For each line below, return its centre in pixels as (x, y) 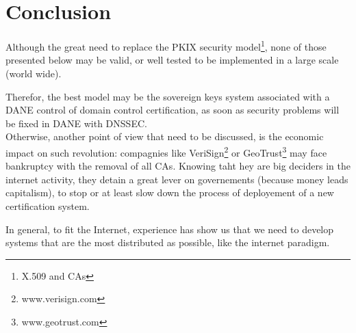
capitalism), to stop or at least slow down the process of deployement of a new (170, 192)
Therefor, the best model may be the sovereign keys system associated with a (168, 96)
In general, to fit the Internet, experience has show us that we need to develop (170, 229)
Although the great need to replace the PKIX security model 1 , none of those (166, 45)
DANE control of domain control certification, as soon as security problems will (173, 110)
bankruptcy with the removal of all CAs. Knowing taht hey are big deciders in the (178, 166)
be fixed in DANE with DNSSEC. (76, 123)
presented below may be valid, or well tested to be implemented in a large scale (172, 60)
